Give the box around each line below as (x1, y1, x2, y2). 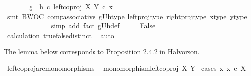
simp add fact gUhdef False (51, 20, 156, 31)
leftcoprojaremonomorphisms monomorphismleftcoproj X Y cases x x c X (7, 62, 246, 73)
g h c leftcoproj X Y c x (29, 1, 113, 11)
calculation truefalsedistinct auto (7, 30, 114, 40)
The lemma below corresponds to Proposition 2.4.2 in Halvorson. (4, 46, 200, 57)
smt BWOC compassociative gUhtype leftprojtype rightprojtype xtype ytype (7, 11, 247, 21)
